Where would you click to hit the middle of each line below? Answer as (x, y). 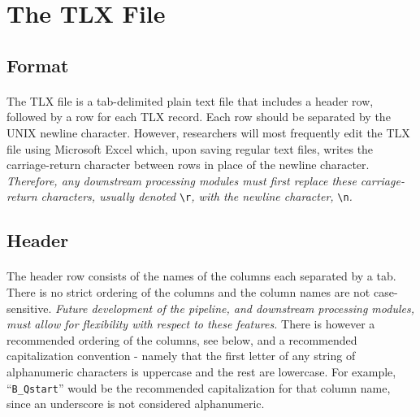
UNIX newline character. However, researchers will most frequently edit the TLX (208, 132)
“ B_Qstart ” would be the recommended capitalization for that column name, (199, 387)
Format (38, 65)
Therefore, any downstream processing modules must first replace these (182, 180)
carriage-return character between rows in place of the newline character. (188, 165)
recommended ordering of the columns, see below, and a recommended (182, 339)
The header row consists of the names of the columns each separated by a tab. (201, 276)
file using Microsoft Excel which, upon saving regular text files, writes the (190, 148)
